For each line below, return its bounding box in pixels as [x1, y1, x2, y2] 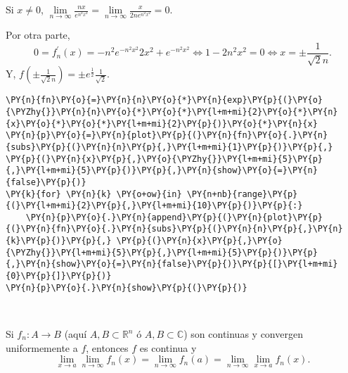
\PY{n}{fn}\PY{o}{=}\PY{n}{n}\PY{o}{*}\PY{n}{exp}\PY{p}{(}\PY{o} [6, 95, 323, 106]
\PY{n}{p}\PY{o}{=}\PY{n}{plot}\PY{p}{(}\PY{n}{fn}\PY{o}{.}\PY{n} [6, 130, 328, 141]
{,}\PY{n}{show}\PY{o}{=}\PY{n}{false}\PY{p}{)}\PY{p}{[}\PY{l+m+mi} [6, 259, 338, 270]
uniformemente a [6, 340, 78, 355]
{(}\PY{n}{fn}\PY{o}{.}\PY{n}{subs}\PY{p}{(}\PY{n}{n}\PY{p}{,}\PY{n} [6, 224, 343, 234]
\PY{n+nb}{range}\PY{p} [186, 189, 298, 199]
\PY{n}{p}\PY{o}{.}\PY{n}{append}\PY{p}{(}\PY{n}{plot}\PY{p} [25, 212, 323, 222]
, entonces [86, 340, 129, 355]
